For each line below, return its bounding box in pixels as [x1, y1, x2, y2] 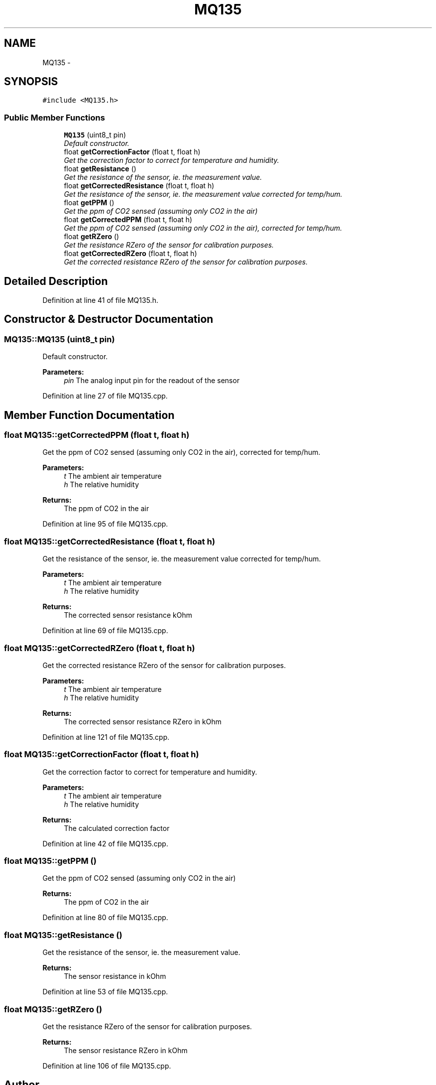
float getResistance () [64, 164, 136, 173]
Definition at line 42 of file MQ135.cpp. [42, 839, 168, 848]
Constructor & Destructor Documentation [4, 313, 214, 326]
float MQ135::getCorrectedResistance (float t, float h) [4, 536, 216, 546]
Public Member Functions [4, 112, 105, 123]
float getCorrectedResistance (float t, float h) [64, 181, 215, 190]
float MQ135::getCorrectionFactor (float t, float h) [4, 749, 199, 760]
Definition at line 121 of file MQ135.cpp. [42, 732, 170, 741]
